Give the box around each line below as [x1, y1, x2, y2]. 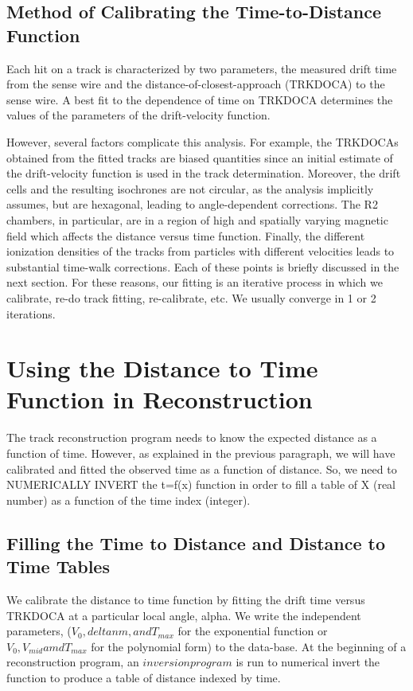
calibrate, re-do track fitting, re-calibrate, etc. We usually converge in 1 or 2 [6, 289, 376, 306]
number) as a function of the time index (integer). [6, 491, 251, 508]
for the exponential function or [177, 623, 328, 639]
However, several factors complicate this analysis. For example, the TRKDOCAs [6, 133, 399, 150]
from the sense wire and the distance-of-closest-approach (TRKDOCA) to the [6, 76, 385, 92]
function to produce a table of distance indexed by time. [6, 669, 281, 685]
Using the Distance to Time [6, 352, 318, 385]
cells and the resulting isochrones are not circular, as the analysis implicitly [6, 180, 374, 197]
